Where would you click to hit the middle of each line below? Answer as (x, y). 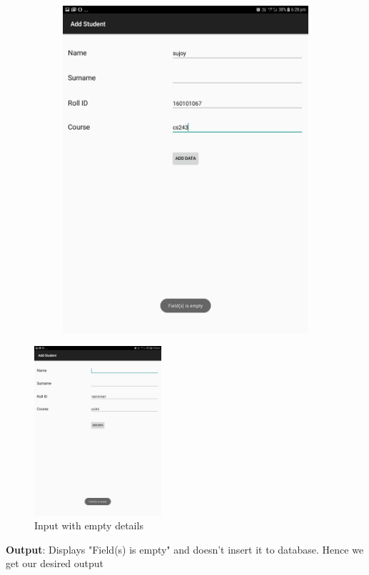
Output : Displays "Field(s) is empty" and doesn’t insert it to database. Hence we (185, 549)
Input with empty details (89, 525)
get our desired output (55, 563)
